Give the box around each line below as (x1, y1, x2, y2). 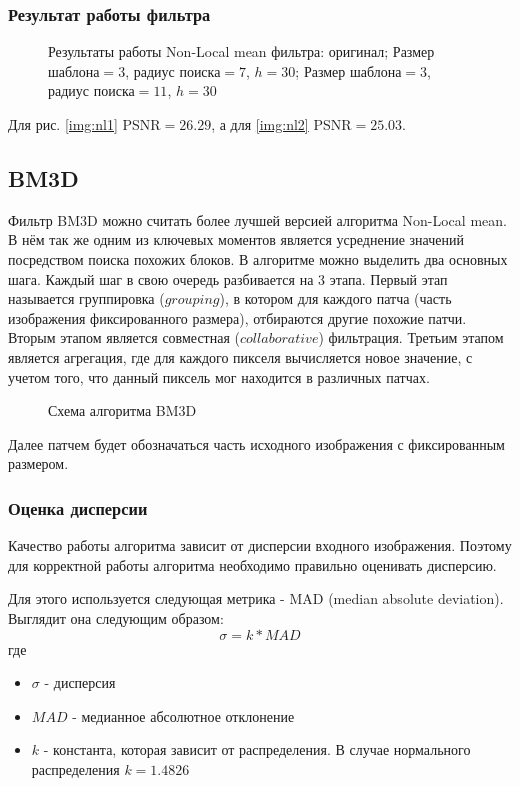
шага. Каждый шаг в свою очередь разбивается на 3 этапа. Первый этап (8, 268, 448, 289)
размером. (8, 453, 69, 474)
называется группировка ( (8, 288, 165, 309)
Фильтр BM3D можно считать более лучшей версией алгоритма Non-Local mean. (8, 209, 507, 230)
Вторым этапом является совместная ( (8, 327, 240, 348)
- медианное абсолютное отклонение (72, 705, 295, 726)
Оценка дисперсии (8, 495, 148, 520)
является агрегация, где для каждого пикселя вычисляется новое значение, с (8, 346, 473, 367)
